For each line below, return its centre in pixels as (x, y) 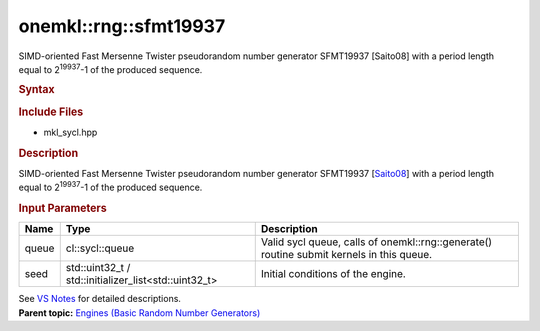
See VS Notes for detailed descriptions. (100, 299)
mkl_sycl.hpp (70, 132)
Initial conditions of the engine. (333, 274)
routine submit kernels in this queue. (346, 255)
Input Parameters (62, 208)
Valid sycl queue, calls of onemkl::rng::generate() (376, 242)
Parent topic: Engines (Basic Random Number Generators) (139, 312)
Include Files (51, 112)
